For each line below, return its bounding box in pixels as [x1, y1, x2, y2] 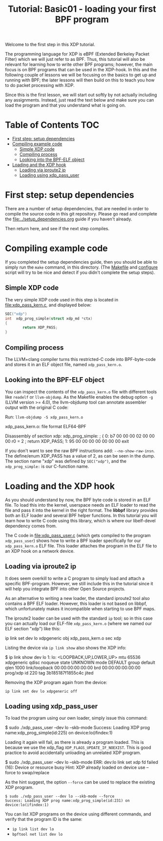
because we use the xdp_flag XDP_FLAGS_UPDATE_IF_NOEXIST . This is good [5, 745, 151, 751]
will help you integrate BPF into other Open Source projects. [5, 586, 125, 592]
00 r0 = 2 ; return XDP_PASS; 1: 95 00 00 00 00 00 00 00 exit [5, 438, 129, 444]
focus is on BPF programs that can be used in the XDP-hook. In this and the [5, 67, 157, 73]
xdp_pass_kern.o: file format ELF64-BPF [5, 423, 86, 429]
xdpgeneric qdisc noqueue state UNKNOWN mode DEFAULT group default [5, 659, 155, 665]
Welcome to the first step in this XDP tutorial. [5, 42, 95, 48]
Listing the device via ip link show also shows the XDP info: [5, 645, 127, 651]
